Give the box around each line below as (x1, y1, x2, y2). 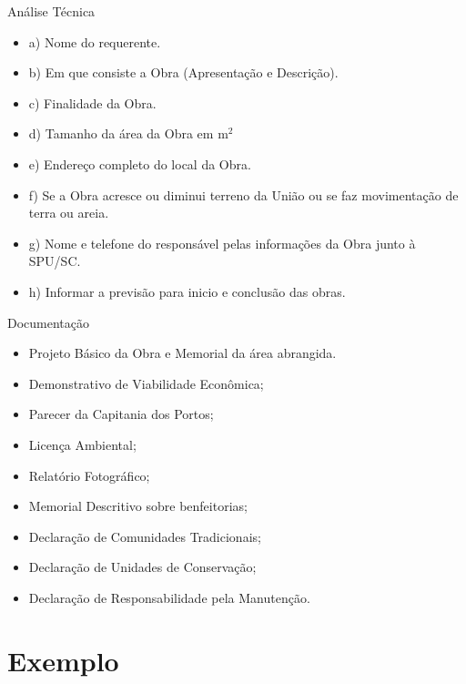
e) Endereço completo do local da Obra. (28, 154, 251, 173)
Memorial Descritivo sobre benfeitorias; (28, 496, 248, 516)
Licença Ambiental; (28, 434, 137, 454)
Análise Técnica (7, 2, 96, 20)
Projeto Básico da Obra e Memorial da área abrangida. (28, 343, 337, 362)
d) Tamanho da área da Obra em (28, 124, 214, 143)
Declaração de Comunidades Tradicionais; (28, 526, 261, 546)
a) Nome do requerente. (28, 32, 161, 51)
